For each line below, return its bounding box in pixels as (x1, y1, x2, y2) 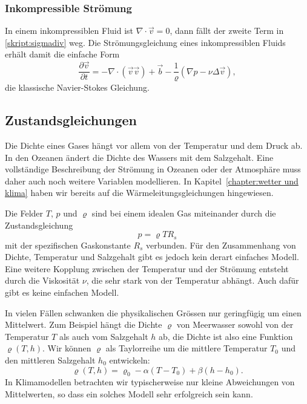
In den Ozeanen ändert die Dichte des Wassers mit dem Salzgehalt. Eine (5, 151, 274, 163)
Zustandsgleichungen (5, 111, 137, 129)
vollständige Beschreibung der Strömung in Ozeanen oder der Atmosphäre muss (5, 163, 301, 175)
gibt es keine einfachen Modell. (5, 286, 119, 299)
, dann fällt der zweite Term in (170, 24, 284, 37)
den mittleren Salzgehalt (5, 354, 96, 367)
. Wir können (42, 342, 91, 354)
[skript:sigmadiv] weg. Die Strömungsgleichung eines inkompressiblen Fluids (5, 36, 286, 48)
